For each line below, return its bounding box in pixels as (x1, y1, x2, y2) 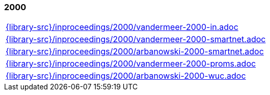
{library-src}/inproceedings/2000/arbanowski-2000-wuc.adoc (6, 71, 246, 81)
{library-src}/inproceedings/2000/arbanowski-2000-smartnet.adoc (6, 46, 264, 57)
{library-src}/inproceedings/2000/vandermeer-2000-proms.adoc (6, 58, 256, 69)
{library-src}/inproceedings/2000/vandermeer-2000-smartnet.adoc (6, 34, 266, 45)
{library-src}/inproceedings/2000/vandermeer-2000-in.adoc (6, 22, 238, 33)
